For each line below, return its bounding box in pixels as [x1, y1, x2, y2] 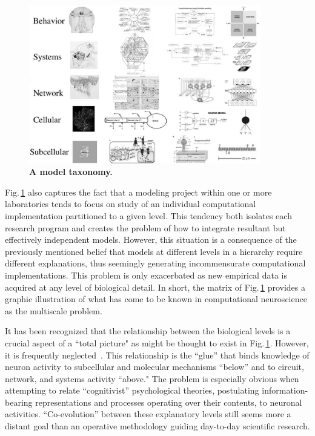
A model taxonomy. [29, 165, 113, 178]
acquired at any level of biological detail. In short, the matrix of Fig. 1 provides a [5, 280, 305, 293]
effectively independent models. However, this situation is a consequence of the [5, 233, 297, 246]
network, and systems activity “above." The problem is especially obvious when [5, 372, 299, 385]
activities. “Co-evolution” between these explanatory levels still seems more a [5, 408, 291, 420]
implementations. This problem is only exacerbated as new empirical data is [5, 268, 287, 281]
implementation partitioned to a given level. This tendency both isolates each [5, 209, 292, 222]
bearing [5, 395, 33, 408]
